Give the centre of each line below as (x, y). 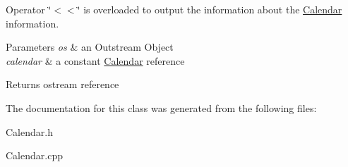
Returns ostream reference (62, 84)
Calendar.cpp (34, 155)
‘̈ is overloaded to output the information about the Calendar (210, 9)
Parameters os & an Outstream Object (90, 47)
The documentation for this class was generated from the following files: (161, 107)
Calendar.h (29, 131)
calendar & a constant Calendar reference (95, 60)
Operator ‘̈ (29, 9)
